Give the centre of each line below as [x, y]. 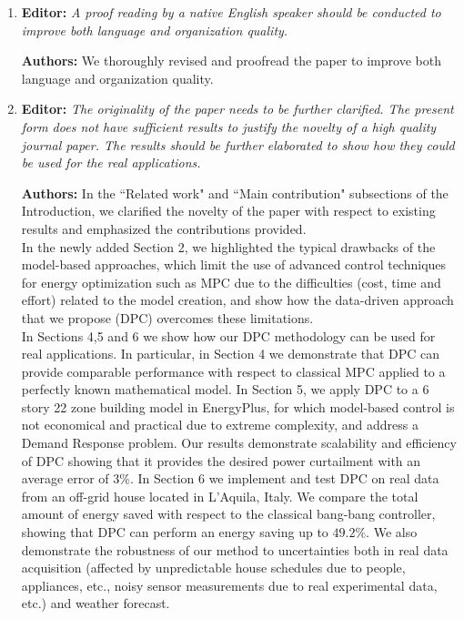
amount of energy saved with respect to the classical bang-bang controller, [228, 514]
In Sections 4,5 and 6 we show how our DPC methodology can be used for [228, 335]
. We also [392, 532]
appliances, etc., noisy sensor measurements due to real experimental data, [229, 585]
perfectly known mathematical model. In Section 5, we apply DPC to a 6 [225, 389]
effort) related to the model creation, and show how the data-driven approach [237, 300]
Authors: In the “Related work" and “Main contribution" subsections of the [235, 193]
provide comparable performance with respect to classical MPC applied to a [233, 371]
